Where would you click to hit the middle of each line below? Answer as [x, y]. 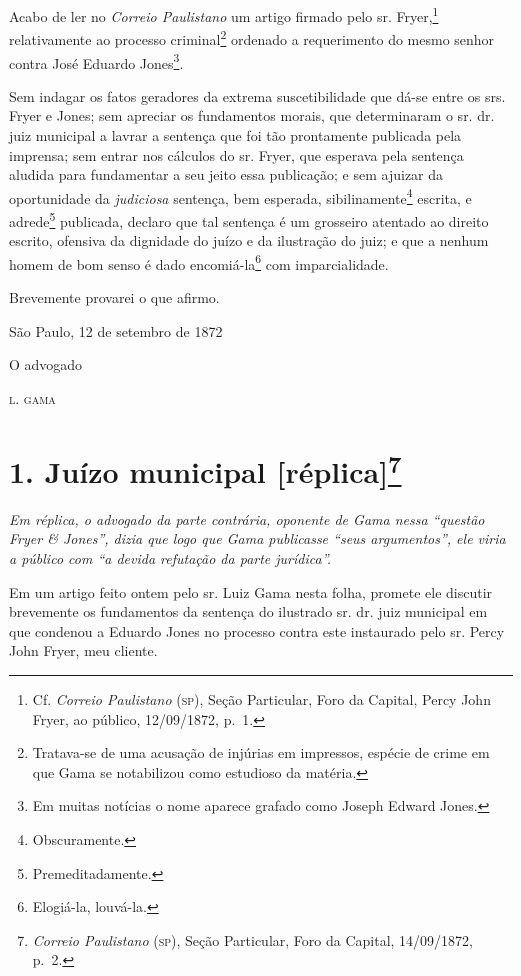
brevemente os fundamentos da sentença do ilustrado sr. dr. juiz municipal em [248, 611]
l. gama [32, 397]
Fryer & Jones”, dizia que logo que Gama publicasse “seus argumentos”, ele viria [257, 538]
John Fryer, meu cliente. [83, 650]
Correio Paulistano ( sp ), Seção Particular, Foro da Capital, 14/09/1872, [252, 939]
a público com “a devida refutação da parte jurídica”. [170, 558]
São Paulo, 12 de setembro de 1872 [116, 330]
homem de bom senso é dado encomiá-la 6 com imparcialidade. [199, 262]
